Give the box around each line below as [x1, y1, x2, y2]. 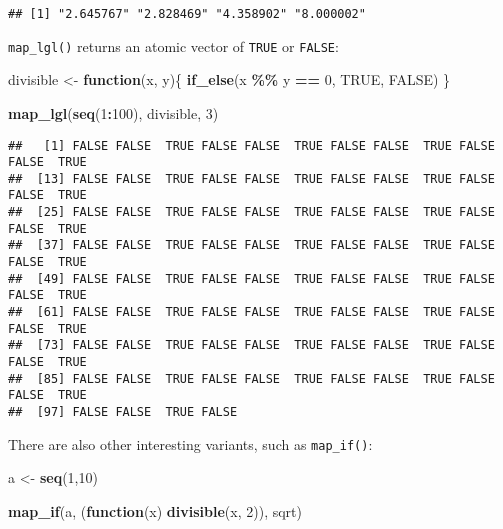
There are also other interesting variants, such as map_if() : [8, 433, 373, 454]
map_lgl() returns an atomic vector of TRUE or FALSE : [8, 35, 339, 56]
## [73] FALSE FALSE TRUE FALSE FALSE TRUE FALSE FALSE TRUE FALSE [8, 338, 495, 353]
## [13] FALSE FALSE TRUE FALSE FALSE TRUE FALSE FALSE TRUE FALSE [8, 171, 495, 186]
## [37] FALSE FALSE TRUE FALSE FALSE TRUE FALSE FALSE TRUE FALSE [8, 238, 495, 253]
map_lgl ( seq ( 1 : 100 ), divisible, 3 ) [8, 102, 219, 123]
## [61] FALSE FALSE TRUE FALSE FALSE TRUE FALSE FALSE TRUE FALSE [8, 305, 495, 320]
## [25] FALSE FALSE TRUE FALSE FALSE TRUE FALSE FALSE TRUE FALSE [8, 205, 495, 220]
